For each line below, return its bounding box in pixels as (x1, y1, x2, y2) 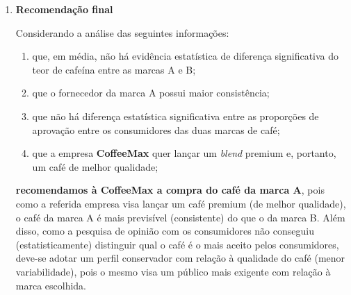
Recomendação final (15, 2, 113, 16)
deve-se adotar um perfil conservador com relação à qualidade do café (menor (15, 251, 345, 265)
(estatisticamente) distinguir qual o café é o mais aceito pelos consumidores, (15, 237, 339, 251)
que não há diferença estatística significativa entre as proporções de (32, 108, 319, 123)
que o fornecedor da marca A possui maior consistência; (32, 85, 270, 100)
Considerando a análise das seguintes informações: (15, 25, 229, 40)
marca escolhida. (15, 278, 87, 292)
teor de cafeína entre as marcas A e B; (32, 62, 196, 76)
